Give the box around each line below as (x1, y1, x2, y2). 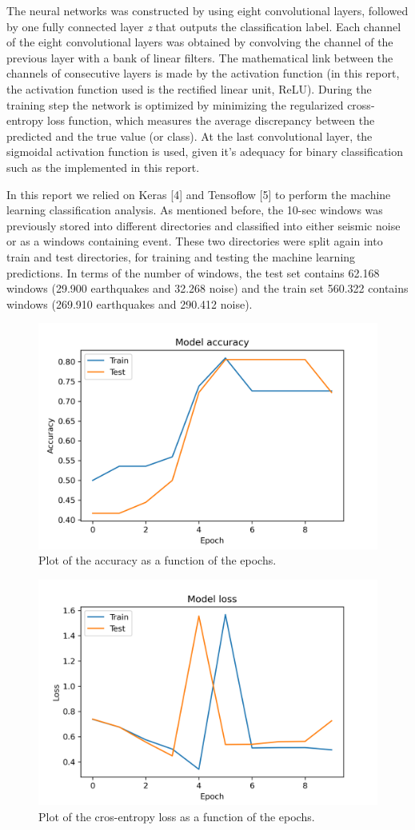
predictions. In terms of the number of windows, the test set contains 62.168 (6, 264, 380, 281)
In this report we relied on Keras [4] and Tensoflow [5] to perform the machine (6, 186, 391, 202)
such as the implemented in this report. (6, 158, 200, 175)
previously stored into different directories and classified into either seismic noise (6, 217, 401, 233)
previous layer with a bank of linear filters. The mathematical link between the (6, 49, 393, 66)
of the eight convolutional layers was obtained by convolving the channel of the (6, 34, 393, 50)
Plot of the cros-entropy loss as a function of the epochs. (38, 808, 315, 824)
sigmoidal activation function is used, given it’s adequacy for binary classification (6, 143, 404, 160)
